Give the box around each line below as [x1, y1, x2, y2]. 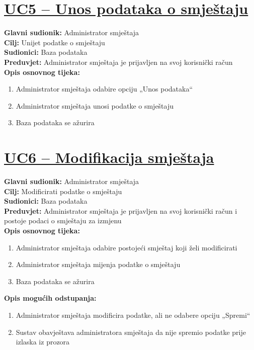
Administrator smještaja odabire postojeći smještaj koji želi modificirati [16, 242, 237, 252]
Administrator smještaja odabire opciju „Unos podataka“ [16, 83, 193, 94]
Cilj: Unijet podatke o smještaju [4, 37, 105, 47]
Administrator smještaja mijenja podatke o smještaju [16, 259, 181, 270]
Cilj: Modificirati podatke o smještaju [4, 186, 122, 196]
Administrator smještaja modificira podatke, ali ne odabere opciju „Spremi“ [16, 309, 250, 320]
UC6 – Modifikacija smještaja [4, 147, 214, 167]
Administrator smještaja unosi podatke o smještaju [16, 100, 174, 111]
